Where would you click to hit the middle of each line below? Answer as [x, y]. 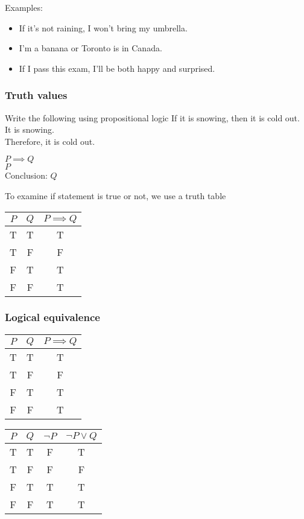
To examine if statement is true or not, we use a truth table [116, 195]
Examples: [24, 7]
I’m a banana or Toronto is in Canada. [90, 48]
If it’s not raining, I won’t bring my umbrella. [103, 27]
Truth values [36, 95]
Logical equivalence [52, 317]
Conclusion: [26, 175]
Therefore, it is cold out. [50, 141]
